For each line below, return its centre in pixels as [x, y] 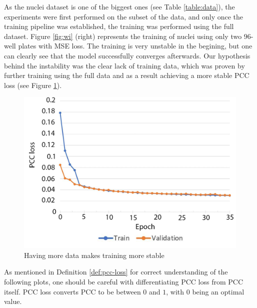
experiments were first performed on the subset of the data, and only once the [124, 16]
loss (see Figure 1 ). [33, 85]
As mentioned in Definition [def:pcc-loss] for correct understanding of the [116, 272]
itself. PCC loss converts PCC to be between [72, 291]
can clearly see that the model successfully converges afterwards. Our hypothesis [127, 55]
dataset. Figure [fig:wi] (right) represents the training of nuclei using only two [123, 36]
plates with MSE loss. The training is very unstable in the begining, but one [135, 46]
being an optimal [218, 291]
